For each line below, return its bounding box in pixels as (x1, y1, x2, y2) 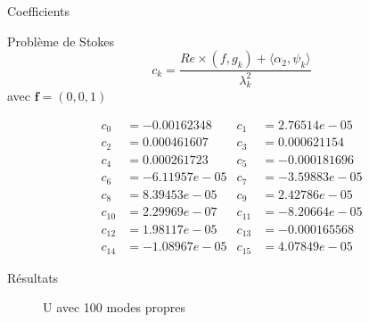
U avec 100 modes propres (43, 298, 186, 317)
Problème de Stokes (7, 31, 115, 50)
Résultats (7, 268, 59, 286)
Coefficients (7, 2, 70, 20)
